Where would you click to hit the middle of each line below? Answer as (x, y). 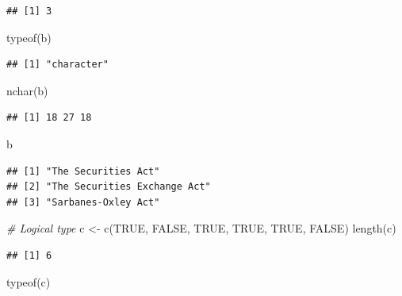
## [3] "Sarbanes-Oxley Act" (83, 202)
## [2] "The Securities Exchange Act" (109, 187)
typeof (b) (29, 37)
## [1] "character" (57, 65)
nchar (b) (27, 90)
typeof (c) (29, 281)
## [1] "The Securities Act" (83, 171)
